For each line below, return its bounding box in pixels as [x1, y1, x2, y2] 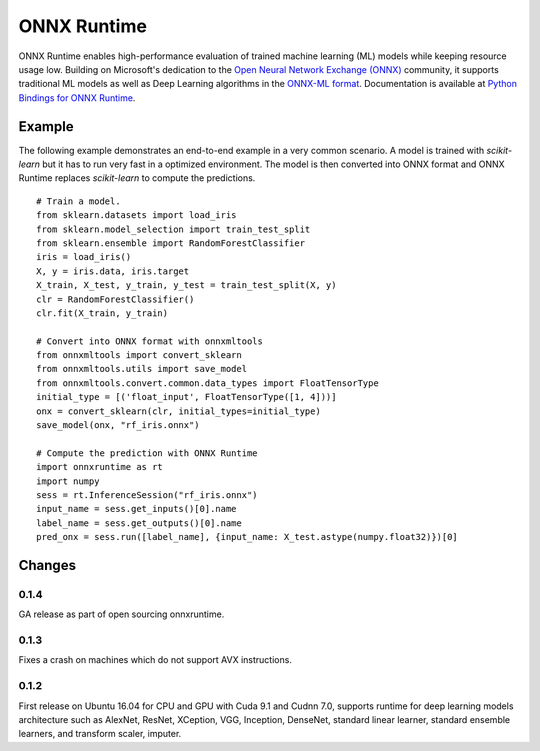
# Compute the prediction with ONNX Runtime [36, 447, 259, 459]
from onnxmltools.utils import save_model [36, 363, 248, 375]
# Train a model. [36, 195, 121, 207]
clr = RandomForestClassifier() [36, 293, 195, 305]
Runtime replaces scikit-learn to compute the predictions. [18, 172, 256, 184]
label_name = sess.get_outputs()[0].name [36, 517, 242, 529]
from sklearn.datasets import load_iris [36, 210, 237, 221]
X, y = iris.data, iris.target [36, 265, 190, 277]
